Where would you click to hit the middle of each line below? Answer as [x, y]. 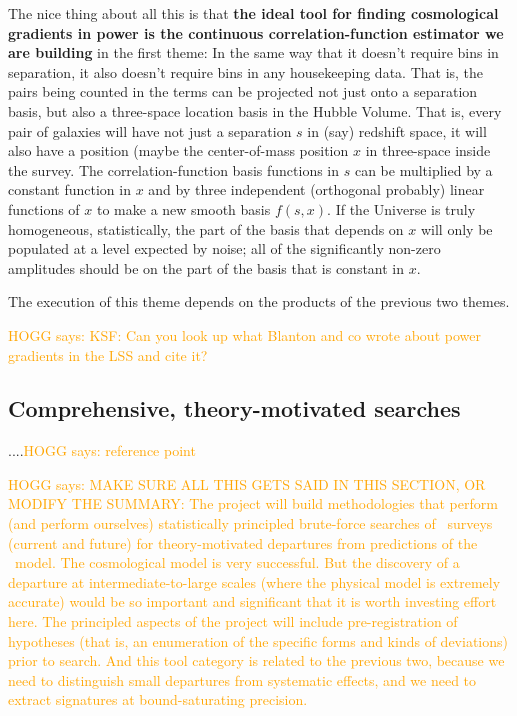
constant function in [69, 189]
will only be [456, 228]
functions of [44, 208]
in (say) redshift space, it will [397, 130]
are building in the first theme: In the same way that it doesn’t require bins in [253, 52]
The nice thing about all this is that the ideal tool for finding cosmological [253, 13]
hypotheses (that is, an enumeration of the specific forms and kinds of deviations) [258, 640]
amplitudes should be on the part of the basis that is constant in [206, 267]
